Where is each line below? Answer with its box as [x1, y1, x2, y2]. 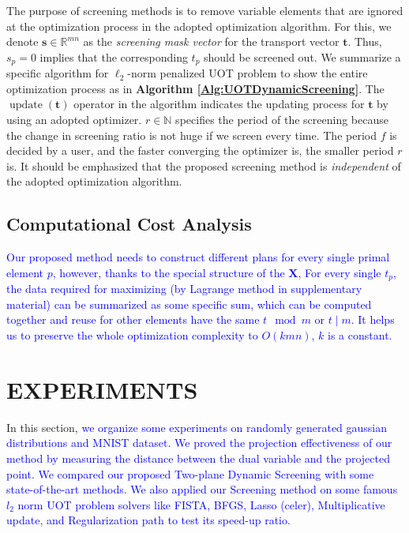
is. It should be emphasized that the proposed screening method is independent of [6, 157, 401, 174]
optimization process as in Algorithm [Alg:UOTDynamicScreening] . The [6, 80, 385, 96]
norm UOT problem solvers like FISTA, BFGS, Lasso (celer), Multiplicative [17, 496, 385, 512]
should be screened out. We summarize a [204, 48, 401, 65]
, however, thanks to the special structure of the [52, 264, 285, 280]
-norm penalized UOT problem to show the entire [127, 65, 368, 81]
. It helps [351, 311, 395, 328]
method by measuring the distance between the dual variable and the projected [6, 449, 390, 466]
